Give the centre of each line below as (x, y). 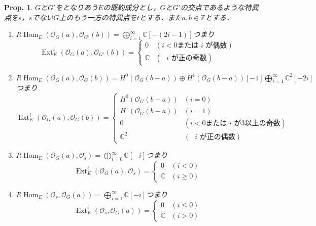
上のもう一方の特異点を (98, 17)
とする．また (161, 17)
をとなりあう (77, 7)
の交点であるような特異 (219, 7)
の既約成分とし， (132, 7)
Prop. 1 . (19, 7)
